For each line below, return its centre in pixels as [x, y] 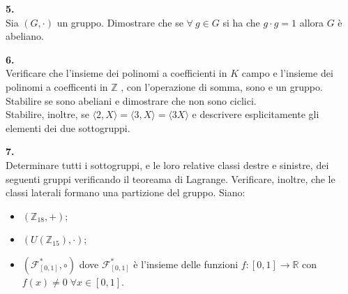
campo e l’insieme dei [287, 73]
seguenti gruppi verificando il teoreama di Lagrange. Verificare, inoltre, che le [171, 178]
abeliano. [25, 36]
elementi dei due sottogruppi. [68, 127]
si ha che [241, 22]
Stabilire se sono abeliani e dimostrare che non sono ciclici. [131, 100]
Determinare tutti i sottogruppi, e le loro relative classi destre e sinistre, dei [167, 164]
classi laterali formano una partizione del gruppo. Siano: [126, 192]
